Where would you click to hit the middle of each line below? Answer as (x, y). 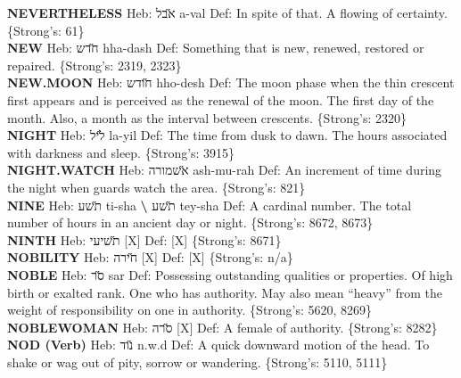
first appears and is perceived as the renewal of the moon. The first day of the (221, 99)
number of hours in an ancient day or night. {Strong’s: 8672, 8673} (190, 222)
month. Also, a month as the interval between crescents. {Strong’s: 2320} (207, 117)
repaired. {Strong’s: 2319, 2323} (95, 65)
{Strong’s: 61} (46, 30)
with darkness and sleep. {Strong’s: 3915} (121, 152)
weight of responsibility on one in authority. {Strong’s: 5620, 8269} (190, 310)
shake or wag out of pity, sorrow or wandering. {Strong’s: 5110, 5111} (198, 362)
